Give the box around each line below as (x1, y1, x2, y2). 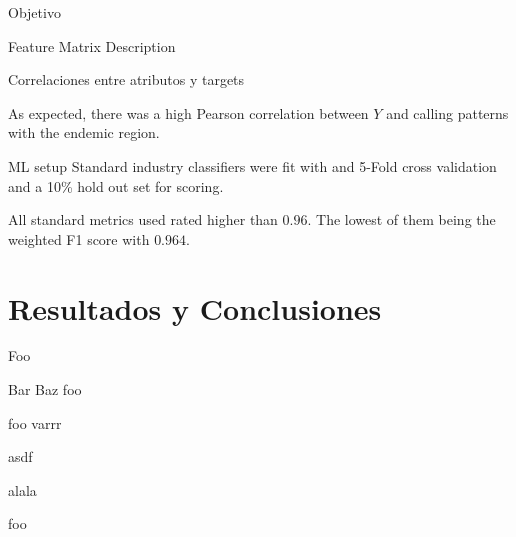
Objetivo (8, 2, 61, 22)
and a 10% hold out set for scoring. (8, 175, 224, 196)
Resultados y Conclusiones (8, 287, 382, 328)
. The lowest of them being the (307, 209, 496, 230)
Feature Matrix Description (8, 35, 176, 56)
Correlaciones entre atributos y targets (8, 69, 245, 90)
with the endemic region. (8, 122, 160, 143)
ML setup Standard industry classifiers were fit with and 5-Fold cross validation (8, 155, 497, 176)
